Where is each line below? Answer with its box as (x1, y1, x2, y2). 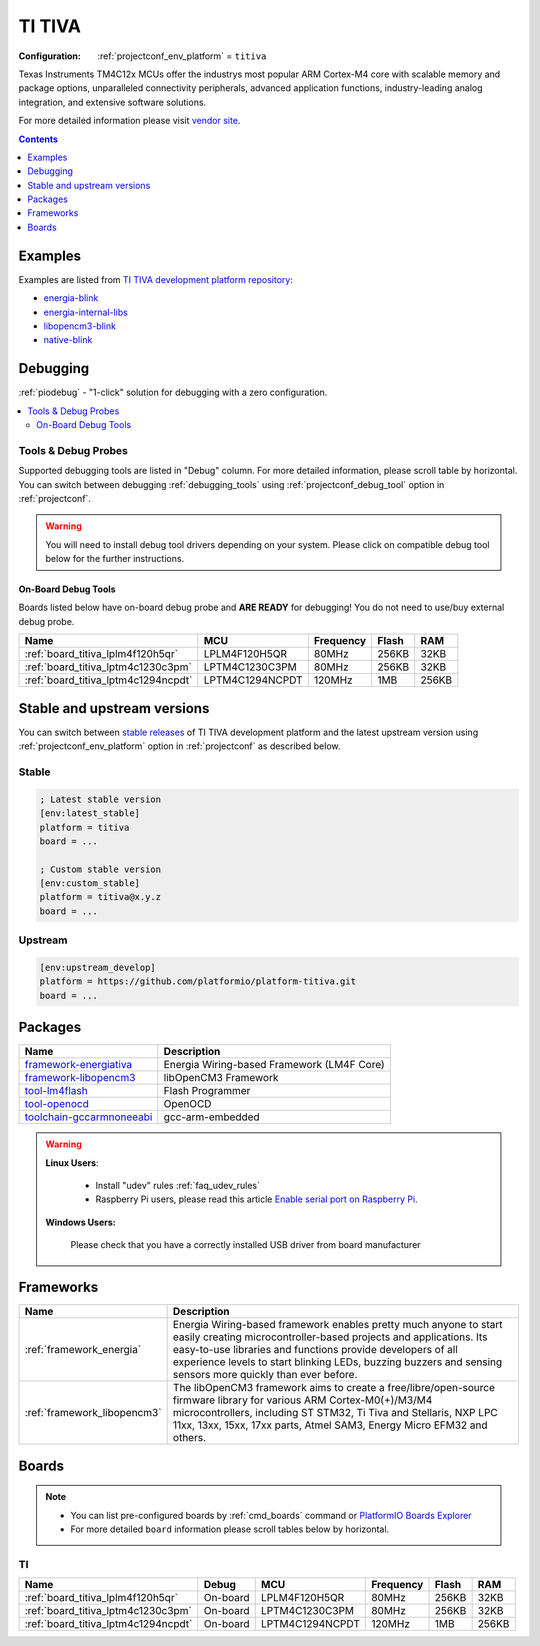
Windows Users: (45, 1216, 116, 1228)
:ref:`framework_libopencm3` (24, 1406, 162, 1420)
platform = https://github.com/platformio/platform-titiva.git (39, 976, 357, 987)
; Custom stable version (39, 863, 162, 875)
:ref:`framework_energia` (24, 1343, 142, 1357)
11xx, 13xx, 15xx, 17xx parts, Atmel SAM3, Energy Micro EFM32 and (172, 1418, 489, 1432)
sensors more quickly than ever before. (172, 1368, 358, 1382)
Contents (18, 133, 59, 145)
